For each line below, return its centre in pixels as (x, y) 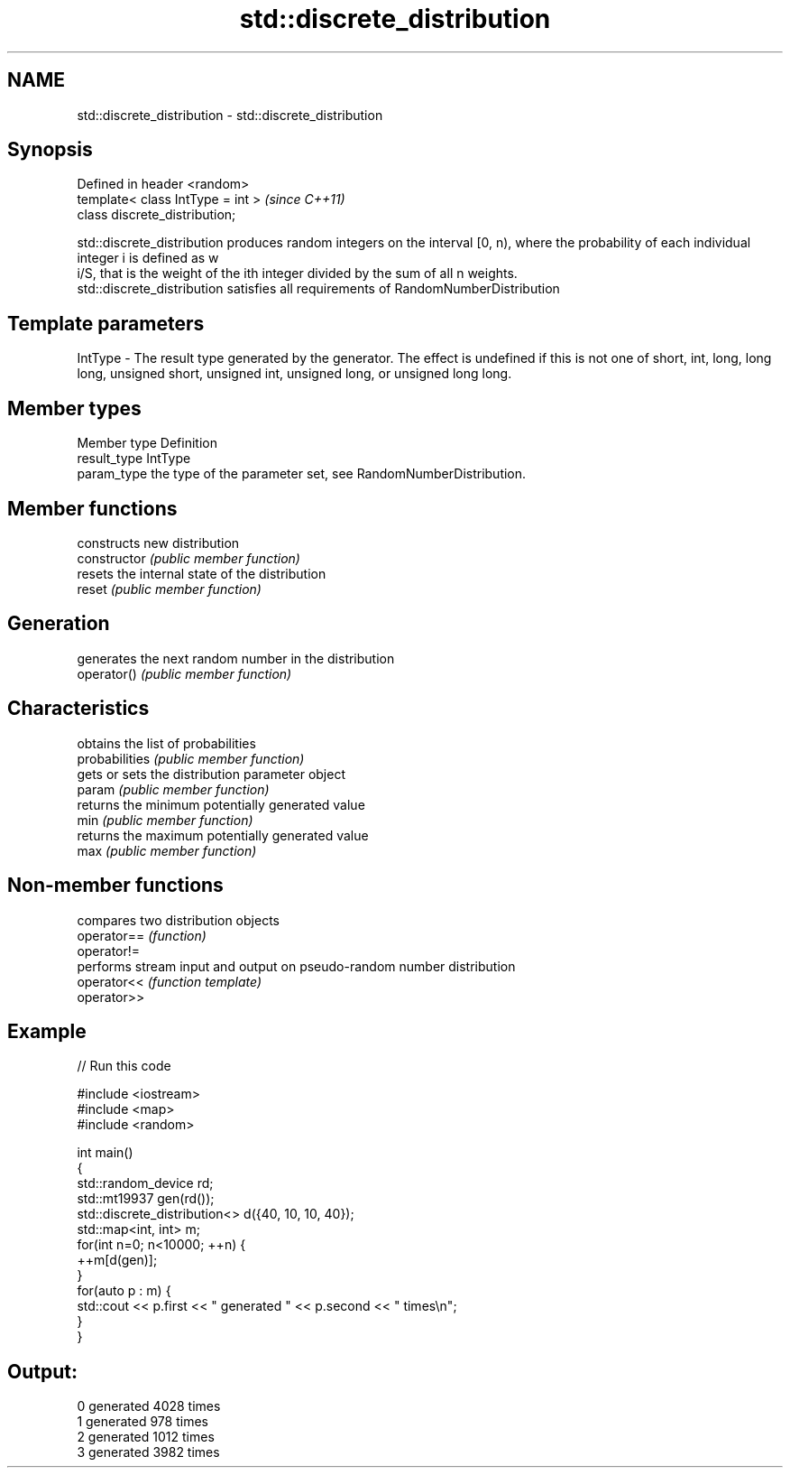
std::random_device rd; (145, 1183)
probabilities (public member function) (191, 758)
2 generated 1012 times (146, 1437)
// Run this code (124, 1066)
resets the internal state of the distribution (202, 573)
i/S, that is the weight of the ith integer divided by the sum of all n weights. (297, 274)
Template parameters (106, 323)
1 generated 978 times (142, 1422)
